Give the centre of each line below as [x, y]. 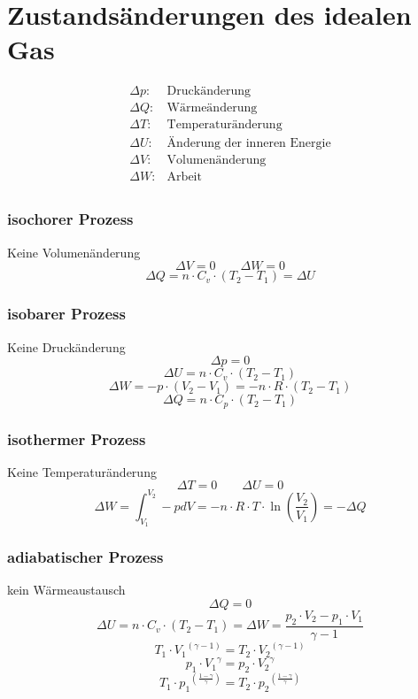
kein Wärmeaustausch [66, 590]
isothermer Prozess [77, 438]
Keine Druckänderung [66, 346]
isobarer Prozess [66, 314]
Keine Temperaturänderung [82, 471]
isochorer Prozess [70, 219]
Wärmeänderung [212, 108]
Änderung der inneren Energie [249, 144]
